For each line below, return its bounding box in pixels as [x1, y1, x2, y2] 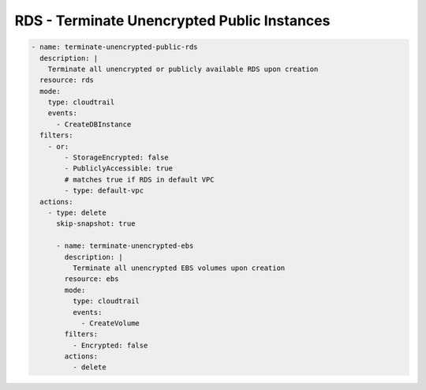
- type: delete [47, 208, 106, 217]
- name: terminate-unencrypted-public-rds [31, 43, 198, 51]
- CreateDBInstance [56, 119, 132, 129]
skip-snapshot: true [56, 219, 136, 228]
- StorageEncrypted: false [64, 153, 169, 162]
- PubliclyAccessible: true [64, 164, 174, 173]
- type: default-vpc [64, 186, 144, 195]
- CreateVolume [80, 318, 140, 328]
